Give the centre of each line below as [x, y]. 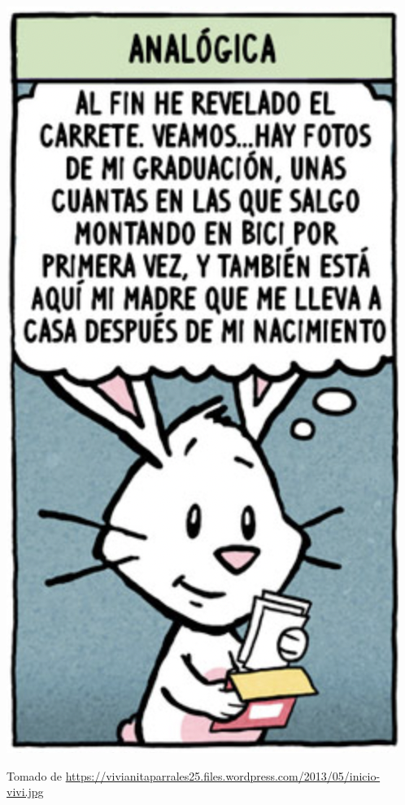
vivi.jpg [25, 792]
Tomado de [35, 775]
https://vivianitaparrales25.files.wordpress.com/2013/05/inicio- [223, 775]
